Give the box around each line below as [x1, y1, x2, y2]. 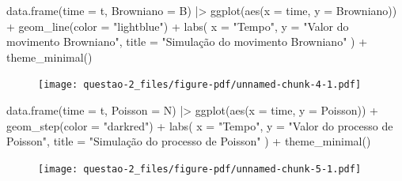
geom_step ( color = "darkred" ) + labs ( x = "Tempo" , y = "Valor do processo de [6, 117, 393, 134]
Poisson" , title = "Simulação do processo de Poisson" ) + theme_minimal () [6, 133, 371, 149]
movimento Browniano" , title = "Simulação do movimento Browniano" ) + [6, 33, 368, 50]
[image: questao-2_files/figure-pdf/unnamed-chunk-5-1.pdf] [38, 163, 362, 175]
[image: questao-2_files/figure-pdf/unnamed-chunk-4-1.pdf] [38, 79, 362, 91]
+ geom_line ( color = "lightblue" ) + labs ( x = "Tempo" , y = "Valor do [6, 17, 349, 34]
